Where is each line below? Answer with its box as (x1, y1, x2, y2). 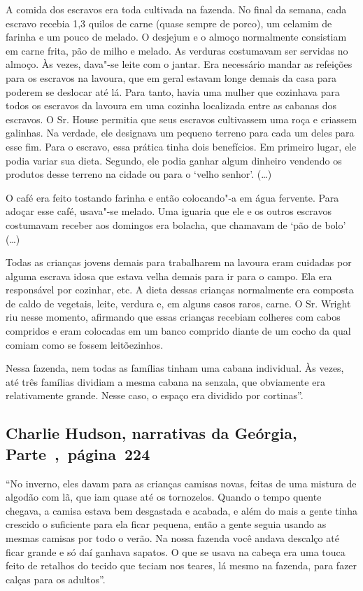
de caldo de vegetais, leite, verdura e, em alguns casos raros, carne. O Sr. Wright (6, 295, 351, 310)
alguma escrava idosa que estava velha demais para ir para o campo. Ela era (6, 268, 332, 283)
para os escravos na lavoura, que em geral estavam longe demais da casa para (6, 70, 337, 85)
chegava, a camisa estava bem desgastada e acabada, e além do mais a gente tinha (6, 503, 358, 517)
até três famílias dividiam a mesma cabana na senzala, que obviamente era (6, 374, 325, 389)
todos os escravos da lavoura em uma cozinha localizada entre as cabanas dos (6, 98, 337, 113)
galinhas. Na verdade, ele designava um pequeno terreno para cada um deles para (6, 125, 355, 140)
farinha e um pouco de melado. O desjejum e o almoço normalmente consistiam (6, 29, 347, 44)
